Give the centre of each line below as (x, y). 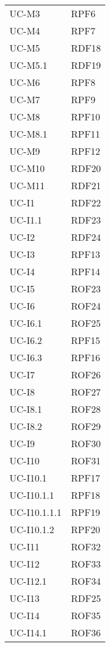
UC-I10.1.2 (32, 529)
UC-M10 (27, 168)
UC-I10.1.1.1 (36, 512)
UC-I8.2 (26, 426)
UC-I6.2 (26, 340)
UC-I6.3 (26, 357)
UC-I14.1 (28, 632)
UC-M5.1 (29, 65)
